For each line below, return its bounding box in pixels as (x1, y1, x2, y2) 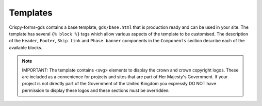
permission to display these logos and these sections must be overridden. (22, 88, 170, 93)
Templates (9, 7, 53, 18)
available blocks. (9, 44, 43, 51)
